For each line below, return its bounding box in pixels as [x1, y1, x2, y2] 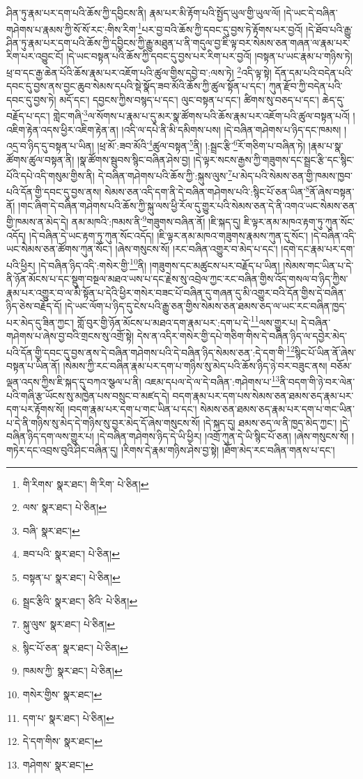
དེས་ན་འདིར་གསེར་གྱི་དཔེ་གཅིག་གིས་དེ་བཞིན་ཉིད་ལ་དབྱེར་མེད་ [137, 328, 347, 343]
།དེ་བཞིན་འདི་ [311, 228, 357, 242]
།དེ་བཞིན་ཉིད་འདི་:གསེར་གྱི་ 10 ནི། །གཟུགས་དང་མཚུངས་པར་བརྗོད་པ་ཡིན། [38, 255, 280, 272]
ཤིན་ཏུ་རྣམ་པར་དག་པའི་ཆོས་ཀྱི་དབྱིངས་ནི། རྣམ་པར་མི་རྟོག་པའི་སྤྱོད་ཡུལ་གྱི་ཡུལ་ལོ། [6, 6, 281, 19]
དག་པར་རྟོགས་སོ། [6, 402, 65, 416]
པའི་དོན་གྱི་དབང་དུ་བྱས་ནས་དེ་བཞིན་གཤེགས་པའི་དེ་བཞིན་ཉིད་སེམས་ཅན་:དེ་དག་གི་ [6, 345, 287, 359]
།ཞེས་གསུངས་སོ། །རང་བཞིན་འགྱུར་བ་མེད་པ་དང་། [115, 242, 278, 256]
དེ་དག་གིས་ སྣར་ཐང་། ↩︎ [22, 734, 103, 748]
